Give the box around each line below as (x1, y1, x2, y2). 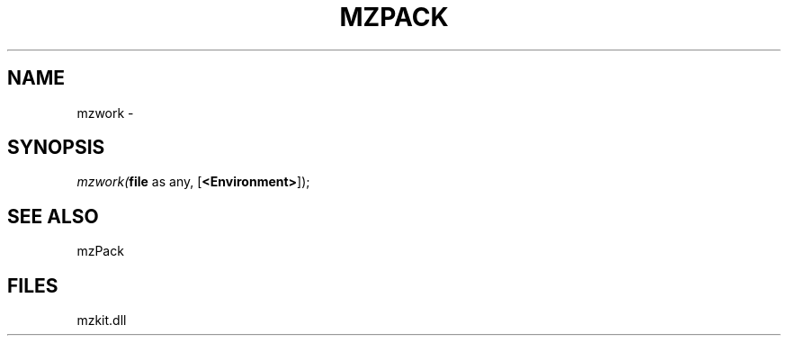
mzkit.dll (76, 312, 127, 329)
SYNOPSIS (7, 136, 105, 159)
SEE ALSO (7, 204, 99, 228)
